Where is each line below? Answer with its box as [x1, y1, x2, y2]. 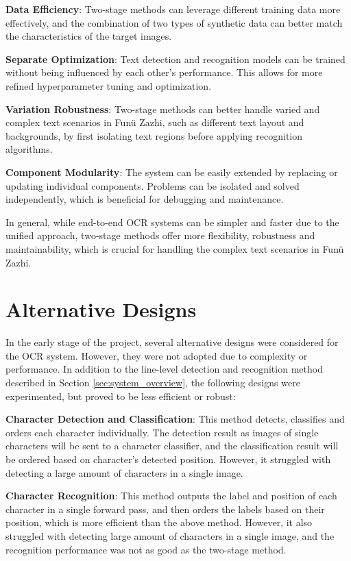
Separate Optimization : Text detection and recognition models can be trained [5, 51, 346, 66]
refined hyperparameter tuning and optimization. [5, 78, 212, 92]
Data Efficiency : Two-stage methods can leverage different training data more [5, 2, 341, 16]
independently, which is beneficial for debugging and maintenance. [5, 192, 284, 206]
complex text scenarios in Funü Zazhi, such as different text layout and [5, 115, 304, 129]
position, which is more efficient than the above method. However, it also [5, 515, 313, 529]
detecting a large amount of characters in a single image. [5, 465, 243, 479]
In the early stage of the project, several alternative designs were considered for [5, 335, 339, 349]
